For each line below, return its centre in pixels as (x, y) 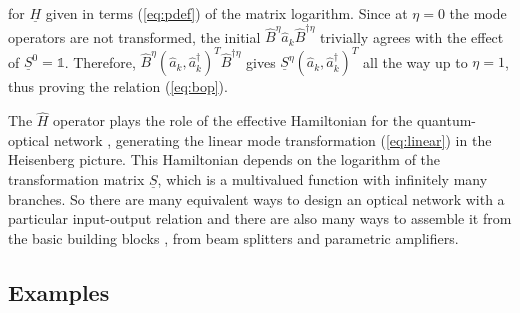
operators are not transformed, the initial (134, 36)
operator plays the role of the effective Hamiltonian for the (233, 120)
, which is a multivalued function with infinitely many (322, 179)
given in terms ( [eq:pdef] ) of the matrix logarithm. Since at (226, 13)
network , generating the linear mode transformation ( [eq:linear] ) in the (272, 139)
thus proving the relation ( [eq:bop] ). (118, 86)
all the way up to (415, 61)
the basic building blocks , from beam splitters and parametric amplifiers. (233, 237)
